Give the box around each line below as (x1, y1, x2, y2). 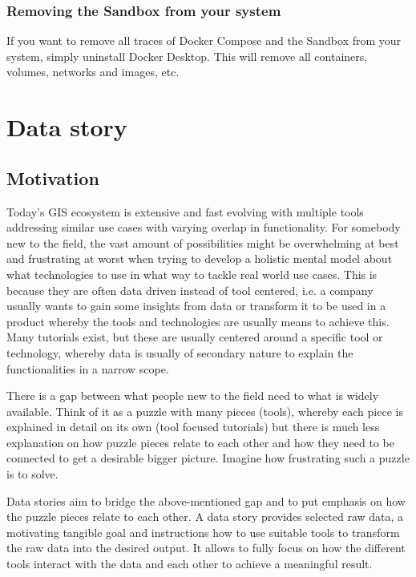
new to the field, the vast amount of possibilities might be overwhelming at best (6, 234, 399, 251)
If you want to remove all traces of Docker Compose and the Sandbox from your (6, 32, 402, 49)
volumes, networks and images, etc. (6, 63, 180, 80)
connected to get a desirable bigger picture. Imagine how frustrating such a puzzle (6, 450, 410, 466)
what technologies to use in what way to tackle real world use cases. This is (6, 265, 378, 282)
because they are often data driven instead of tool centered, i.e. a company (6, 281, 374, 298)
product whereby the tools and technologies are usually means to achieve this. (6, 313, 390, 329)
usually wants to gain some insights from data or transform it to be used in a (6, 297, 386, 314)
